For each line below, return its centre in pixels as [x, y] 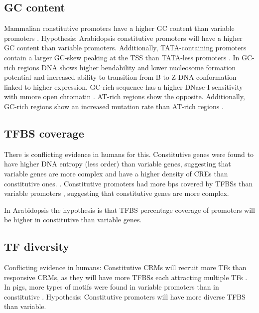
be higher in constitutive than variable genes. [73, 220]
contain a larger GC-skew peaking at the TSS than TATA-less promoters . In [122, 57]
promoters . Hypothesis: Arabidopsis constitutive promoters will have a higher [123, 38]
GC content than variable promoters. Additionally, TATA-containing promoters [125, 48]
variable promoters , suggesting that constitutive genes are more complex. [117, 193]
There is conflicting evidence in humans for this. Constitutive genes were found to [129, 154]
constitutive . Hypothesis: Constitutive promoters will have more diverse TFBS [125, 296]
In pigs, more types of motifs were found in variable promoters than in [112, 287]
